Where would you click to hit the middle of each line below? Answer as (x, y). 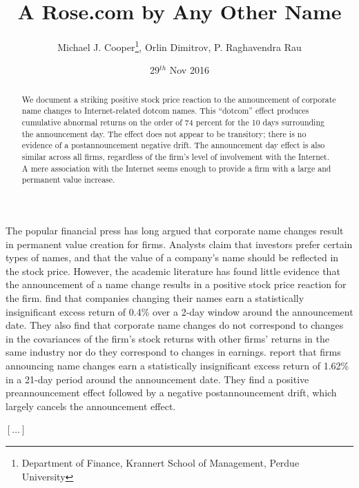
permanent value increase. (68, 180)
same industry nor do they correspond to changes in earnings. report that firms (173, 352)
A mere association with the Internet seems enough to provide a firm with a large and (176, 168)
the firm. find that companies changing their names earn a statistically (155, 297)
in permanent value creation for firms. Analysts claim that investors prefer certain (179, 244)
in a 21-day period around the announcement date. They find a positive (157, 379)
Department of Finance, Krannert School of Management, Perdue (161, 462)
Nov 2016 (189, 70)
